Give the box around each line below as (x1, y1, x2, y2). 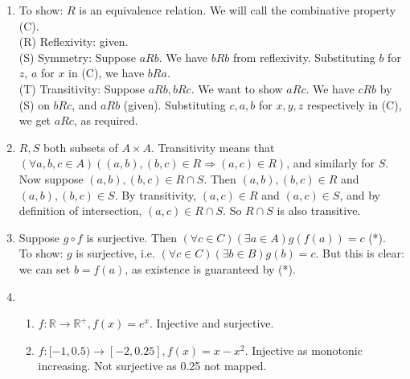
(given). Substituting (123, 96, 226, 113)
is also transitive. (277, 202, 361, 219)
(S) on (18, 96, 50, 113)
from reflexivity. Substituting (232, 48, 375, 65)
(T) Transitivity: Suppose (18, 80, 145, 97)
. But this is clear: (315, 245, 404, 262)
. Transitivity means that (150, 138, 275, 155)
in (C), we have (68, 64, 145, 81)
